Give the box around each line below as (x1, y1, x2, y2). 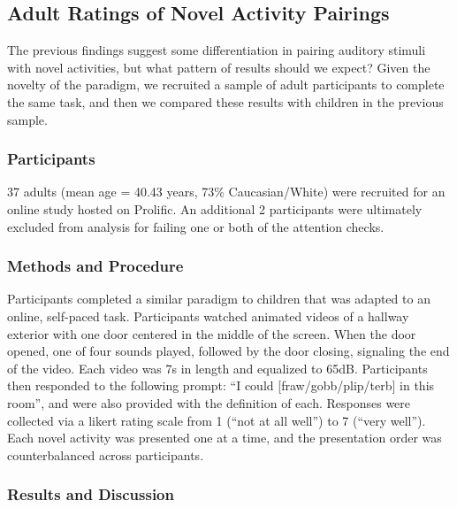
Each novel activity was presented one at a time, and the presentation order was (7, 428, 442, 447)
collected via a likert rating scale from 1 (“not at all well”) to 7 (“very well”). (7, 411, 426, 429)
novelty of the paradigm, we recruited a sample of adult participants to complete (7, 75, 445, 94)
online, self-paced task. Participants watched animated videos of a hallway (7, 306, 409, 325)
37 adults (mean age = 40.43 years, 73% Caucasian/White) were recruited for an (7, 182, 446, 201)
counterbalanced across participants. (7, 445, 204, 464)
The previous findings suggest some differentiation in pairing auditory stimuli (7, 41, 426, 59)
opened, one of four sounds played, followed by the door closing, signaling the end (7, 342, 450, 360)
